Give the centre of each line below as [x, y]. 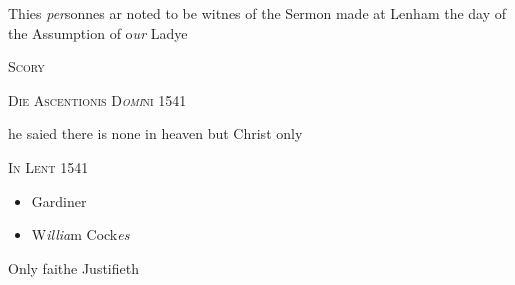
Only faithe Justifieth [73, 267]
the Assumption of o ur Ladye [98, 32]
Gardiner [59, 200]
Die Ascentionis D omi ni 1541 [97, 99]
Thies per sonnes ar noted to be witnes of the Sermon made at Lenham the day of [257, 13]
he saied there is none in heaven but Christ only [155, 133]
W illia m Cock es [80, 234]
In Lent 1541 [48, 166]
